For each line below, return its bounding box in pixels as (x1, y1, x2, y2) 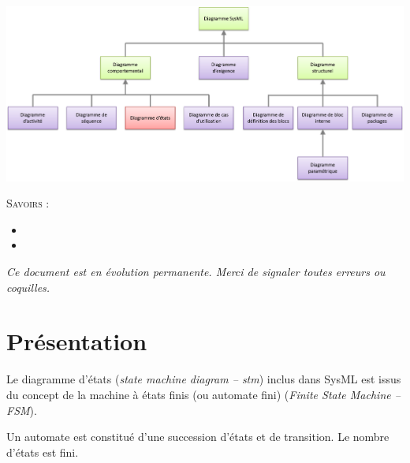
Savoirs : (6, 195, 50, 211)
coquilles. (6, 278, 50, 295)
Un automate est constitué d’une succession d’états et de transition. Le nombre (6, 428, 389, 445)
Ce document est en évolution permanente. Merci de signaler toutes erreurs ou (6, 263, 386, 280)
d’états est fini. (6, 443, 79, 460)
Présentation (6, 325, 147, 357)
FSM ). (6, 401, 37, 418)
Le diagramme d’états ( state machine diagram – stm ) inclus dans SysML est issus (6, 371, 401, 387)
